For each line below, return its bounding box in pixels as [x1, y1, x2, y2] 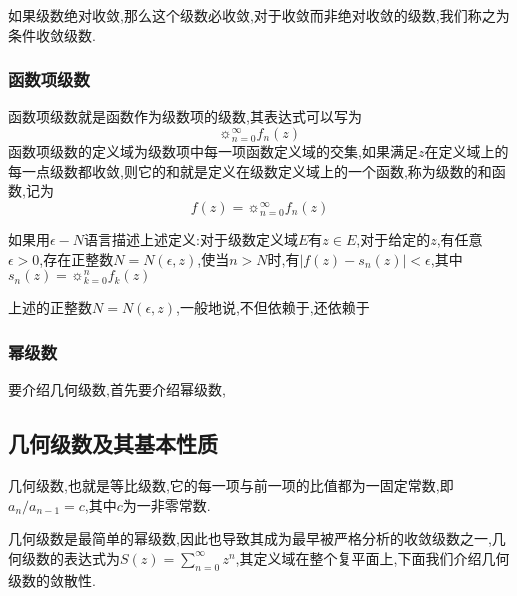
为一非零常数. [122, 494, 211, 515]
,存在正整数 [39, 248, 114, 269]
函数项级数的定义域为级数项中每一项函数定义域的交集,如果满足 [8, 141, 418, 162]
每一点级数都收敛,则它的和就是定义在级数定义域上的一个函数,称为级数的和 [8, 160, 492, 181]
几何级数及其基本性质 [8, 428, 218, 459]
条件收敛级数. [8, 24, 96, 45]
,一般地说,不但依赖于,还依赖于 [176, 297, 370, 318]
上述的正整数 [8, 297, 92, 318]
